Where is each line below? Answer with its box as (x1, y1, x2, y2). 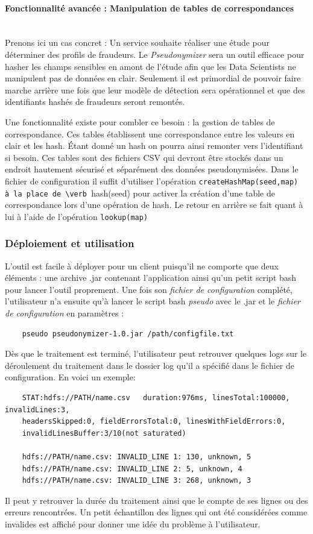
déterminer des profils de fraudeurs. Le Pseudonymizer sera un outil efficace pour (5, 48, 305, 60)
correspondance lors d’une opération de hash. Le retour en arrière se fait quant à (5, 198, 303, 211)
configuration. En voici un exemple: (5, 371, 136, 383)
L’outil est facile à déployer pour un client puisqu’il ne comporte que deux (5, 259, 279, 272)
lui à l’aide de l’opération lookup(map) (5, 210, 148, 222)
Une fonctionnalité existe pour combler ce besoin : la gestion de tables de (5, 115, 275, 128)
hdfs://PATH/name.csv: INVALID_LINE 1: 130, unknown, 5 (22, 453, 251, 462)
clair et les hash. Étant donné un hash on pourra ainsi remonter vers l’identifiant (5, 139, 303, 152)
